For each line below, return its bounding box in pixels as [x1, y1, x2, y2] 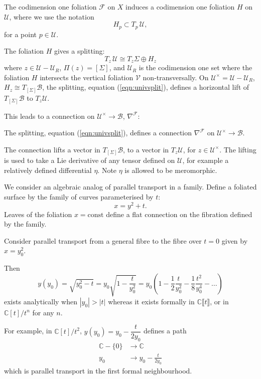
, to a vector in [123, 144, 169, 154]
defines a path [144, 325, 187, 336]
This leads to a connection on [4, 110, 95, 121]
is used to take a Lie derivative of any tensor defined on [4, 155, 175, 165]
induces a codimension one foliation [125, 2, 235, 12]
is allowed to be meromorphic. [124, 164, 217, 175]
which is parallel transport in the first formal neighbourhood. [4, 365, 192, 375]
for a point [4, 29, 37, 39]
